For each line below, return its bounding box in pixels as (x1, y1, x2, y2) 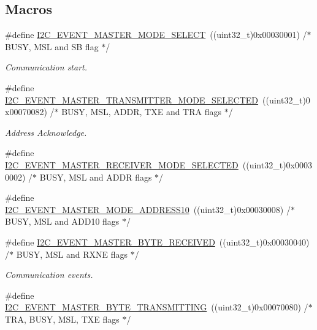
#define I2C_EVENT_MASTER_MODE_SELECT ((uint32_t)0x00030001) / (5, 28, 307, 41)
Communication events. (5, 268, 93, 281)
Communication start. (5, 61, 88, 73)
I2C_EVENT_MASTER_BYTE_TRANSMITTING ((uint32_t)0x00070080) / (5, 301, 308, 313)
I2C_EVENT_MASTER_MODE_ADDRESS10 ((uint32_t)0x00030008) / (5, 203, 291, 216)
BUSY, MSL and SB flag (5, 40, 99, 53)
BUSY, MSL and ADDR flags (39, 170, 152, 183)
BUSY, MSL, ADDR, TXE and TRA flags (61, 105, 221, 118)
